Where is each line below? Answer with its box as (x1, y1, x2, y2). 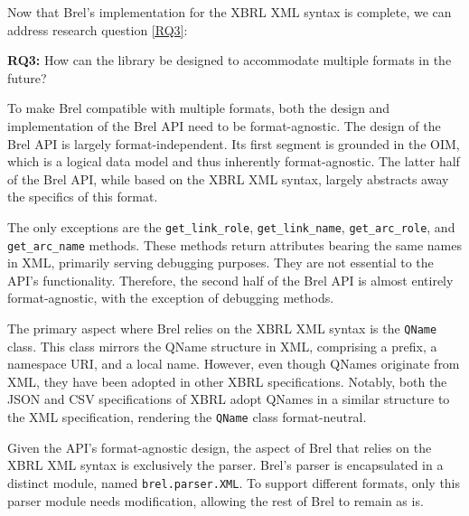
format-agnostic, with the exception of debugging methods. (7, 288, 334, 307)
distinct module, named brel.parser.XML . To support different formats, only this (7, 473, 461, 492)
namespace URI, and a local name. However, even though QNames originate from (7, 354, 460, 373)
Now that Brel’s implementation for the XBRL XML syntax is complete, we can (7, 3, 452, 21)
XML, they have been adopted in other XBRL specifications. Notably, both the (7, 371, 447, 390)
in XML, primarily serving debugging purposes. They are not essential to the (7, 253, 434, 272)
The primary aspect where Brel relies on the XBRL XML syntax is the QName (7, 319, 437, 338)
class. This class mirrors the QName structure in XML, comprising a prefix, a (7, 336, 437, 355)
